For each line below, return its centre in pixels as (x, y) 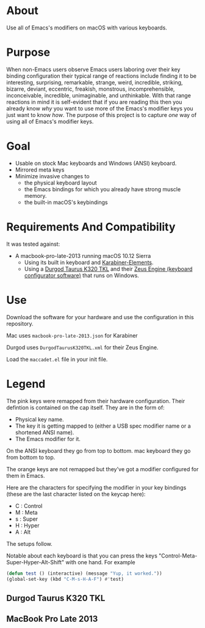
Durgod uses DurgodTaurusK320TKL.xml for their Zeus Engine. (82, 347)
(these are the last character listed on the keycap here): (76, 494)
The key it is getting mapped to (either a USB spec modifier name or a (103, 426)
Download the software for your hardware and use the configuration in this (100, 317)
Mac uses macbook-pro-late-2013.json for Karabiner (72, 335)
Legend (26, 384)
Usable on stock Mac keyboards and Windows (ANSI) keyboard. (96, 163)
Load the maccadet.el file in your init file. (57, 359)
